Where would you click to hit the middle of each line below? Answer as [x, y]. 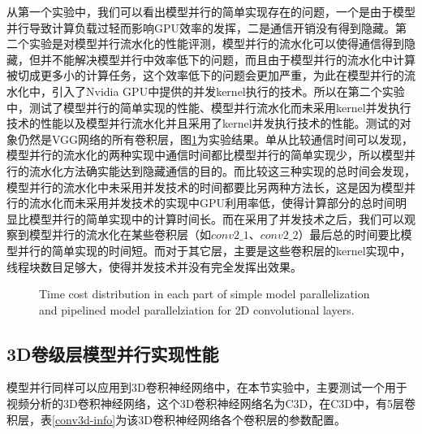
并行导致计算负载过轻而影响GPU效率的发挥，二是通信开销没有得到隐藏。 [201, 27]
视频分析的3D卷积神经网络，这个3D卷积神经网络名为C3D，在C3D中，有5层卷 [211, 404]
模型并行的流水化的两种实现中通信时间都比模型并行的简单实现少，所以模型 [205, 155]
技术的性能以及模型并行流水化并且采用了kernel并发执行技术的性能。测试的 [203, 123]
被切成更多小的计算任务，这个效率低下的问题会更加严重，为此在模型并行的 [205, 75]
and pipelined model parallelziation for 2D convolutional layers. [197, 309]
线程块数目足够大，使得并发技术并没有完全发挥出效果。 [154, 266]
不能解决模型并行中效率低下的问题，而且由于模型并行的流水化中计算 [233, 59]
